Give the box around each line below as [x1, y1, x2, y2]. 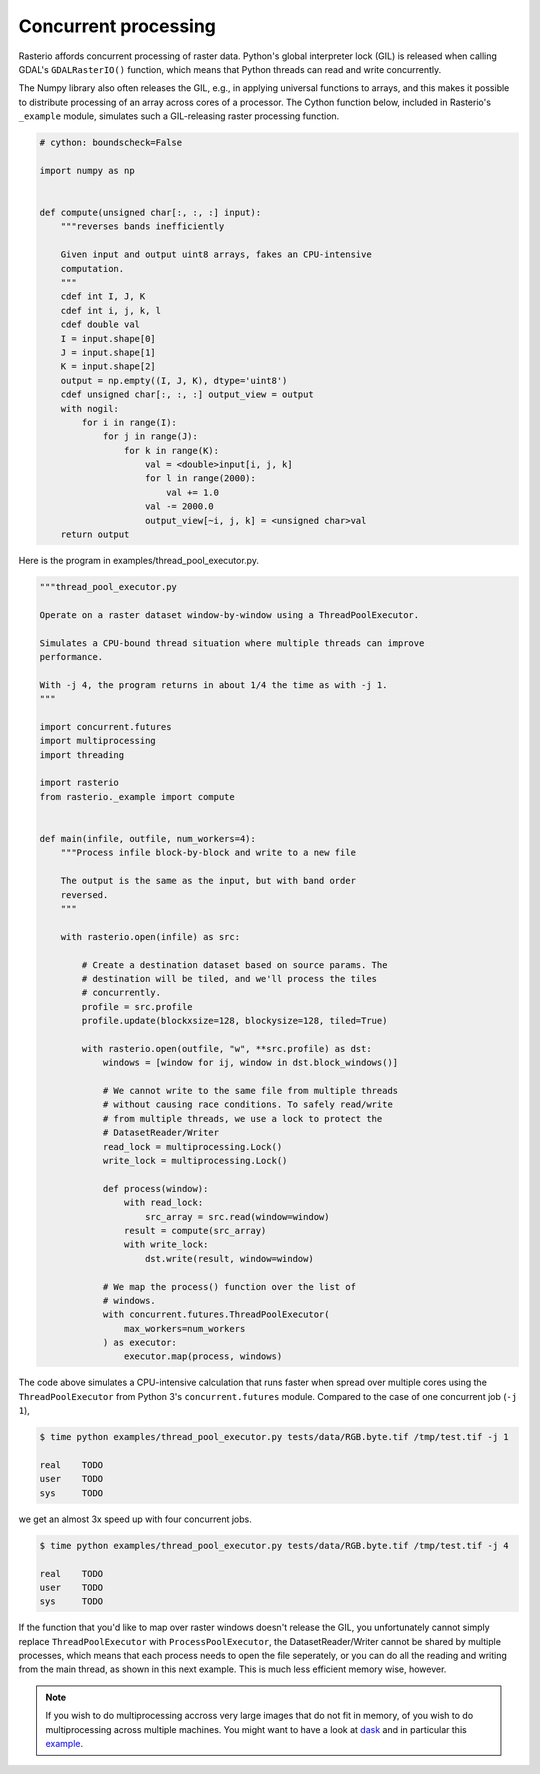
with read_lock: [123, 1197, 204, 1209]
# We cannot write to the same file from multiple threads [102, 1085, 399, 1097]
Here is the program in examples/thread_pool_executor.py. [18, 555, 260, 567]
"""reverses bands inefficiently [60, 221, 225, 232]
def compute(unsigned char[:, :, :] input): [39, 207, 262, 219]
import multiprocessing [39, 735, 157, 747]
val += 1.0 [165, 486, 220, 498]
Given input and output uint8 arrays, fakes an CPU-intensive [60, 249, 372, 260]
